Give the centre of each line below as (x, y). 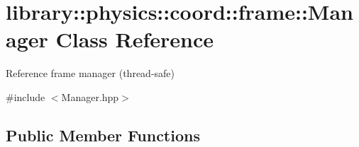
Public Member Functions (103, 135)
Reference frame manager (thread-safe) (90, 73)
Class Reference (134, 39)
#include (26, 96)
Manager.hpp (90, 96)
